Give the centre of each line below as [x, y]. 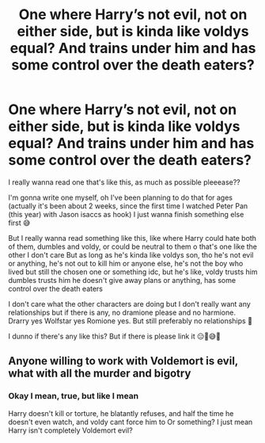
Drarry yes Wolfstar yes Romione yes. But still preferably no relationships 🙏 [131, 321]
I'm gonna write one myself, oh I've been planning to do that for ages [121, 197]
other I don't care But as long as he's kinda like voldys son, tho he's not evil [131, 254]
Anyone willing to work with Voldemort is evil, [123, 361]
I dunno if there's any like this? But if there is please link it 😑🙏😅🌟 [115, 336]
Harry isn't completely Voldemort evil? [70, 430]
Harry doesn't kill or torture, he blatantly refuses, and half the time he [121, 413]
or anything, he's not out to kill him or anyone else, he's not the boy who [126, 263]
